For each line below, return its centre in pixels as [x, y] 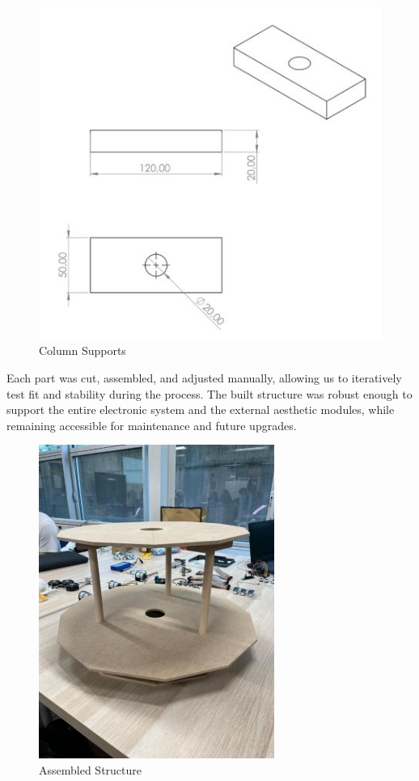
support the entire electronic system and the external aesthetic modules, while [201, 409]
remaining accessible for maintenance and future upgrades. [152, 425]
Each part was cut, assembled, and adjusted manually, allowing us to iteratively [204, 377]
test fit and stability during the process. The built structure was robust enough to [209, 393]
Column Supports [83, 350]
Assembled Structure [91, 769]
